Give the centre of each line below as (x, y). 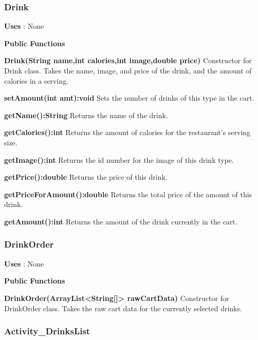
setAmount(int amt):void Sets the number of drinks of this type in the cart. (129, 98)
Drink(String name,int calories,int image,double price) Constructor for (128, 60)
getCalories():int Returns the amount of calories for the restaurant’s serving (127, 132)
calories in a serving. (36, 80)
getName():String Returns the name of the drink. (86, 115)
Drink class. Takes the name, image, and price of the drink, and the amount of (128, 70)
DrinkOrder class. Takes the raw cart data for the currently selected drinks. (123, 308)
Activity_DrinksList (47, 331)
